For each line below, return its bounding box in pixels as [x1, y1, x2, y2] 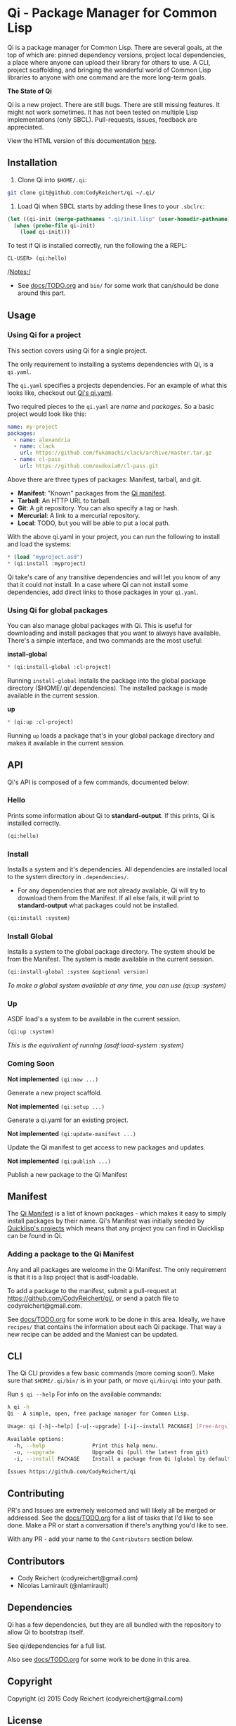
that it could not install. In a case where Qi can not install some [7, 580, 188, 588]
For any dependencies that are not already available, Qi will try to [17, 886, 206, 895]
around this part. [17, 289, 66, 297]
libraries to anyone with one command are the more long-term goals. [7, 73, 206, 82]
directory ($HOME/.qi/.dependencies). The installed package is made [7, 684, 209, 692]
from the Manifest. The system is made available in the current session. [7, 955, 214, 964]
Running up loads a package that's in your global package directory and [7, 731, 215, 740]
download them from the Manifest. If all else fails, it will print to [17, 894, 199, 902]
